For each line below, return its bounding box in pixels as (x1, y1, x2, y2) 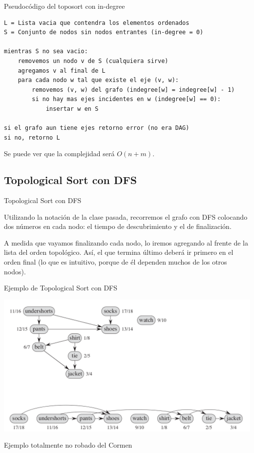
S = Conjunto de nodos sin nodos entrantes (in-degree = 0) (4, 29, 204, 36)
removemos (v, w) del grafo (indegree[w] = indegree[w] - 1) (32, 86, 235, 93)
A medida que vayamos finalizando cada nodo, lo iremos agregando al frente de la (4, 237, 248, 247)
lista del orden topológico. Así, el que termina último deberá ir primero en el (4, 247, 233, 257)
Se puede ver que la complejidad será (4, 148, 115, 159)
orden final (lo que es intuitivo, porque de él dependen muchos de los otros (4, 257, 227, 267)
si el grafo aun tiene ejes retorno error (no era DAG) (4, 124, 190, 132)
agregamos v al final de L (18, 67, 106, 74)
